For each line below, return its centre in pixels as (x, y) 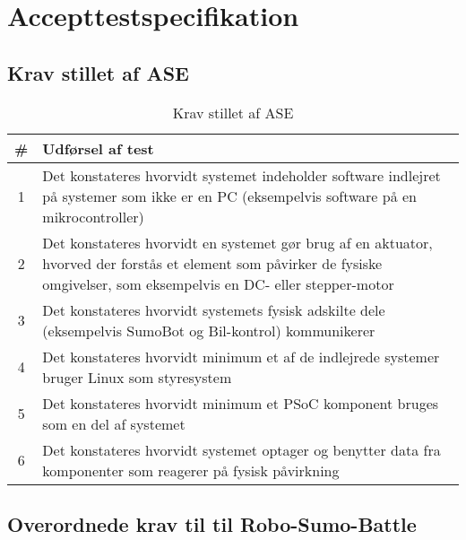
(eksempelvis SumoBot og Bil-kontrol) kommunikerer (209, 330)
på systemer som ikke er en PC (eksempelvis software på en (230, 196)
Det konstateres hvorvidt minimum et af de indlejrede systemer (241, 356)
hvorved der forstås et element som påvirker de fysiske (212, 263)
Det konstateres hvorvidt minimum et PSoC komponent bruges (241, 403)
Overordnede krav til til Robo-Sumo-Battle (212, 523)
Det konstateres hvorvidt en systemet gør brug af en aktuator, (237, 242)
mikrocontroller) (93, 216)
